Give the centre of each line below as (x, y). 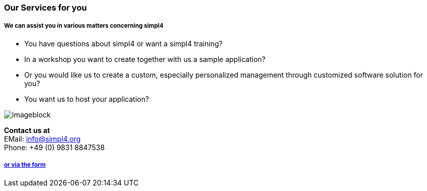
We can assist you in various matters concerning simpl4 (84, 26)
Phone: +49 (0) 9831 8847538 (55, 147)
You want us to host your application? (87, 99)
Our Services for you (45, 8)
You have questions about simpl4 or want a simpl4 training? (123, 43)
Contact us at (27, 130)
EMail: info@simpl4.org (42, 139)
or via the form (25, 165)
